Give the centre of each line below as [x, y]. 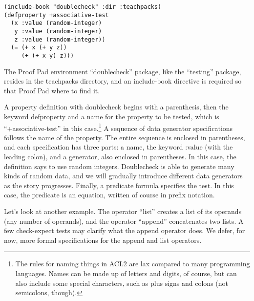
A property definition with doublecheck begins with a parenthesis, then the [116, 107]
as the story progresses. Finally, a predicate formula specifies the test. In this [119, 185]
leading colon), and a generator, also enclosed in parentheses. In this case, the [120, 156]
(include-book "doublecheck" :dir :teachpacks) [83, 7]
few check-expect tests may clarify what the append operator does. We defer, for [125, 230]
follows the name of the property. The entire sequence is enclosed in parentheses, [125, 137]
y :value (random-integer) [58, 31]
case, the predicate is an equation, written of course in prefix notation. [109, 195]
